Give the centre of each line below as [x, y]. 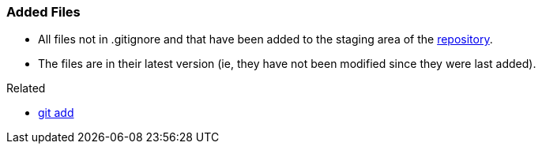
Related [26, 88]
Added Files [43, 12]
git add [56, 113]
